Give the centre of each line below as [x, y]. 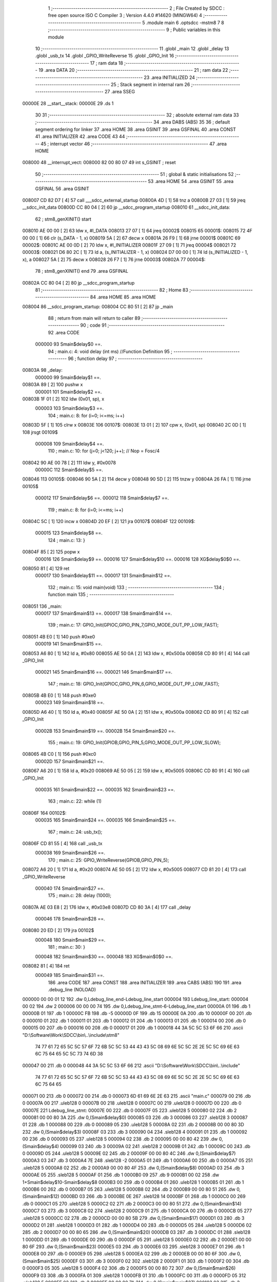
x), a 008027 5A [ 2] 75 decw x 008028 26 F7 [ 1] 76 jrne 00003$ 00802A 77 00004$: [114, 259]
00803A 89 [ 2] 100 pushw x [53, 385]
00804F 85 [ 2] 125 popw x [51, 552]
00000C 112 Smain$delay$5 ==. [69, 470]
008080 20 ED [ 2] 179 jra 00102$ [58, 930]
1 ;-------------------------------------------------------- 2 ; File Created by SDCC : [136, 8]
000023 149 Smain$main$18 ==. [70, 703]
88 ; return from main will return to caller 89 [94, 318]
